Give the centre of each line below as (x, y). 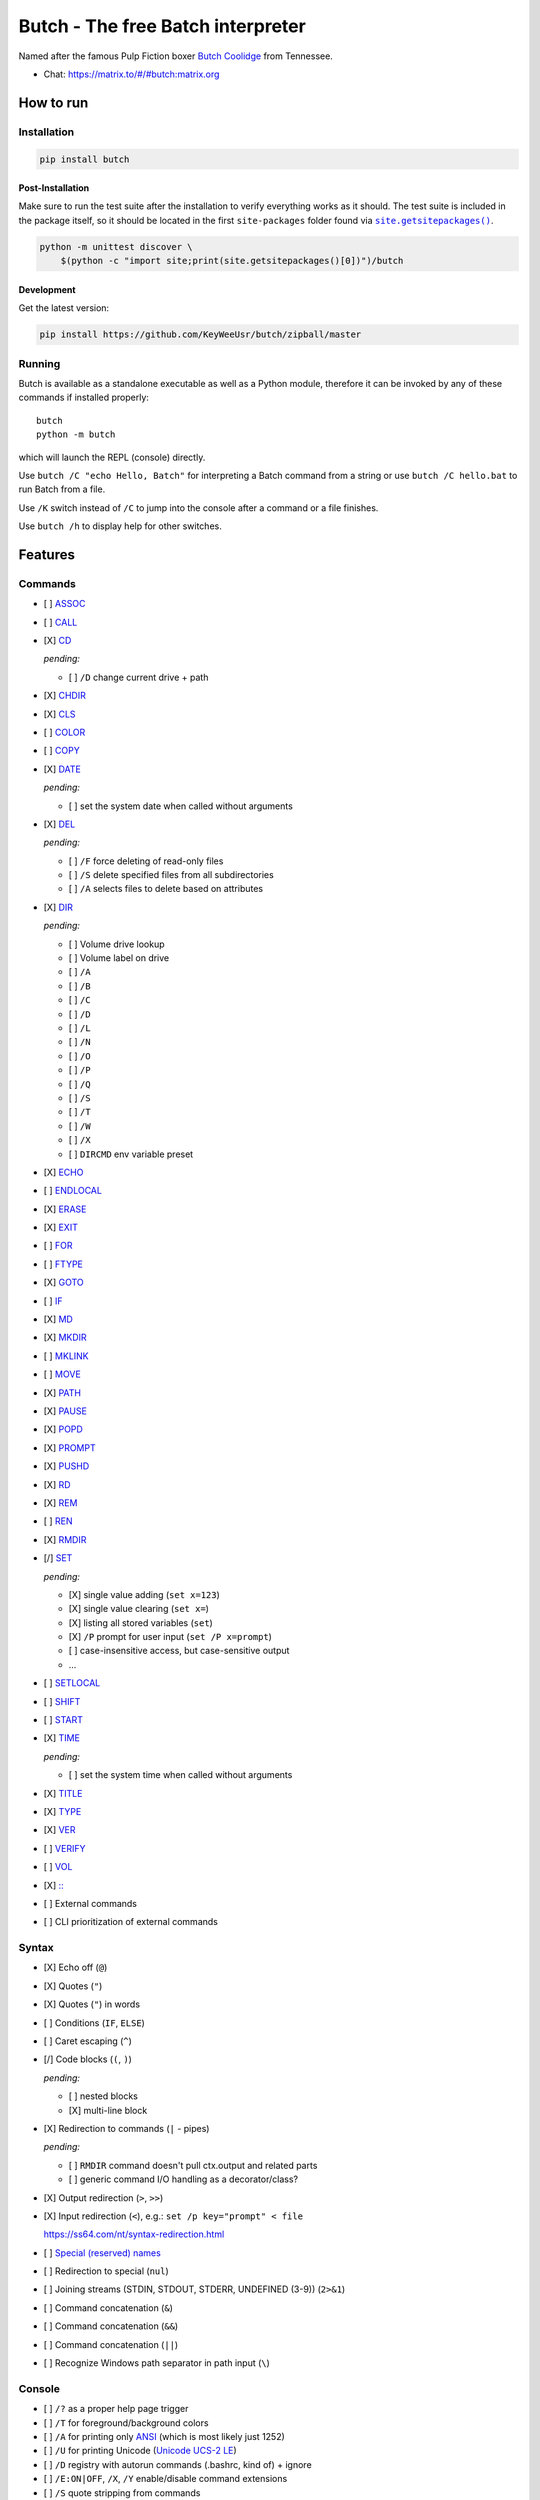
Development (47, 289)
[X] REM (60, 1502)
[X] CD (57, 641)
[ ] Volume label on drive (119, 958)
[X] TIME (61, 1738)
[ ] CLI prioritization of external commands (131, 1922)
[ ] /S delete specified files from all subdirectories (171, 875)
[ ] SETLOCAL (72, 1683)
